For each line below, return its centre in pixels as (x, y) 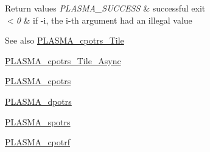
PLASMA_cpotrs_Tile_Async (63, 60)
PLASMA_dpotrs (38, 101)
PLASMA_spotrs (38, 121)
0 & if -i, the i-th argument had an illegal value (104, 20)
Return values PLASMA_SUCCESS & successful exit (105, 8)
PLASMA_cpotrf (38, 142)
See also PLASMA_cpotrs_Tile (65, 40)
